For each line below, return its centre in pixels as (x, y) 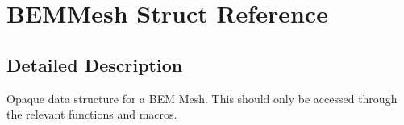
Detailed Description (95, 64)
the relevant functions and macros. (92, 114)
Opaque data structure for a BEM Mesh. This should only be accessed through (202, 98)
